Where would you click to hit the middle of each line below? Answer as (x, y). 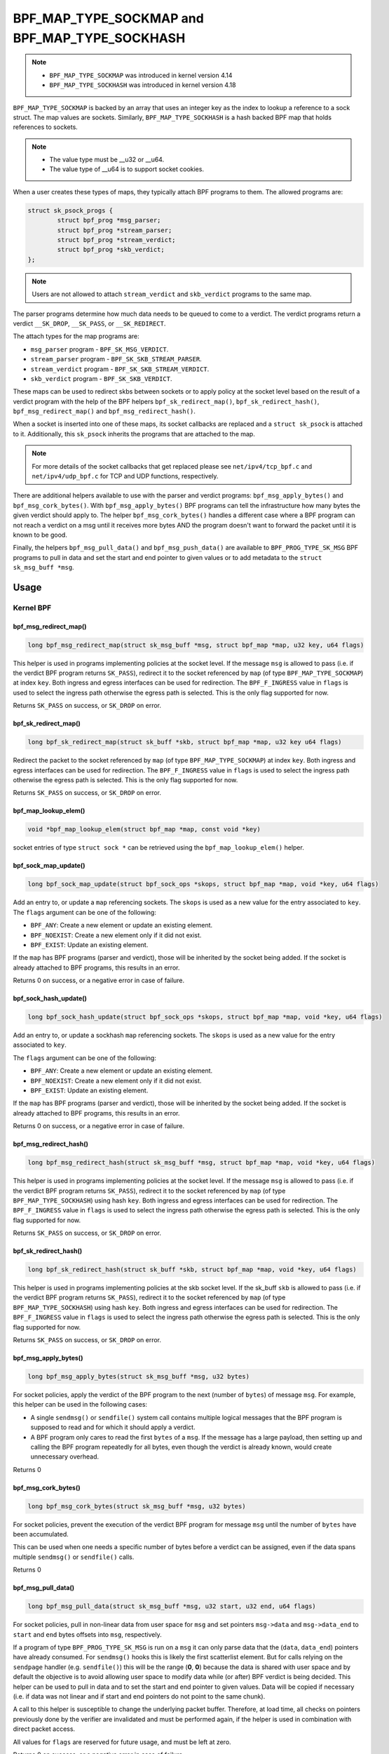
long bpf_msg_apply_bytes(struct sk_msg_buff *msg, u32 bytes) (139, 1376)
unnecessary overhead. (65, 1457)
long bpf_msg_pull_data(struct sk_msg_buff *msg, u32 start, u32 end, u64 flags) (172, 1606)
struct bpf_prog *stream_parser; (115, 230)
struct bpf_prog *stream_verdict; (116, 240)
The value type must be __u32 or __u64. (107, 160)
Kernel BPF (32, 608)
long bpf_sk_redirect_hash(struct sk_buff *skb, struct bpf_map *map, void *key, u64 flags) (192, 1270)
